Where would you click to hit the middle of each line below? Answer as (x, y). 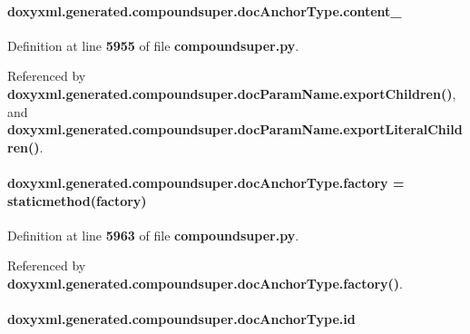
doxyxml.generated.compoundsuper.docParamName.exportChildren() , (232, 93)
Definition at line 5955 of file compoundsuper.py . (153, 45)
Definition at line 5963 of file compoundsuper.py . (153, 235)
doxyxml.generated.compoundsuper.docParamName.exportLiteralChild (235, 129)
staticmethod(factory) (77, 200)
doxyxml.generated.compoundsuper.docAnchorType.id (181, 319)
